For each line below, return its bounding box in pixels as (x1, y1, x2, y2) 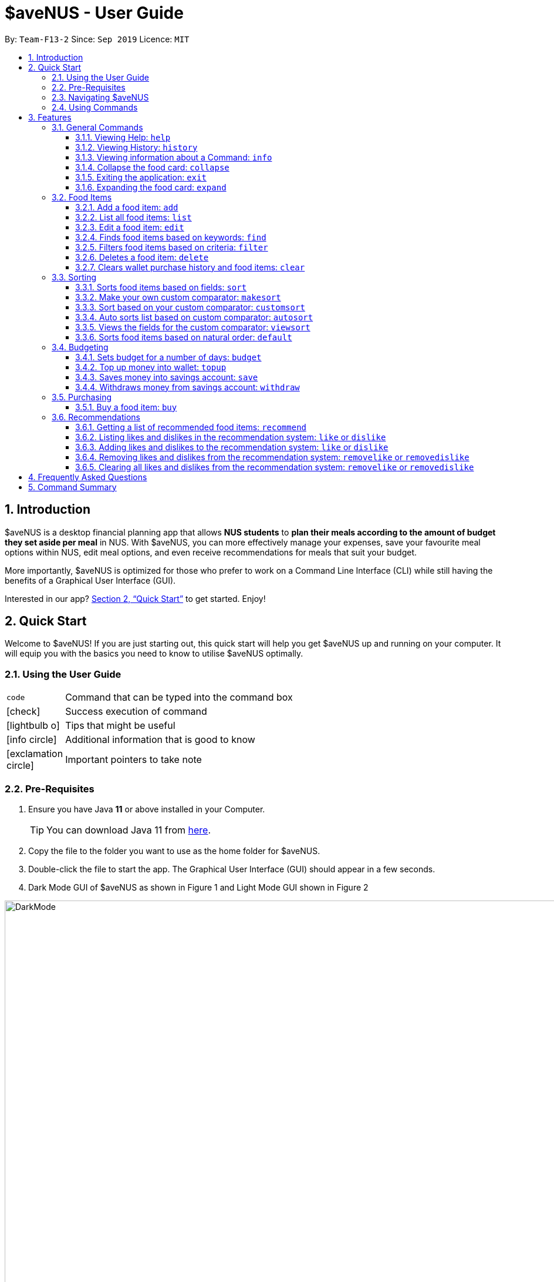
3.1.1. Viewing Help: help (75, 132, 171, 142)
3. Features (28, 112, 72, 122)
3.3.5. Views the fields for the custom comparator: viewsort (75, 322, 310, 332)
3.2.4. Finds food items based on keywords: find (75, 232, 266, 242)
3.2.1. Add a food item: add (75, 202, 178, 212)
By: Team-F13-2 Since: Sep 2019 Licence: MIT (5, 34, 190, 44)
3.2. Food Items (52, 192, 112, 202)
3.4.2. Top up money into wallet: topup (75, 361, 227, 372)
